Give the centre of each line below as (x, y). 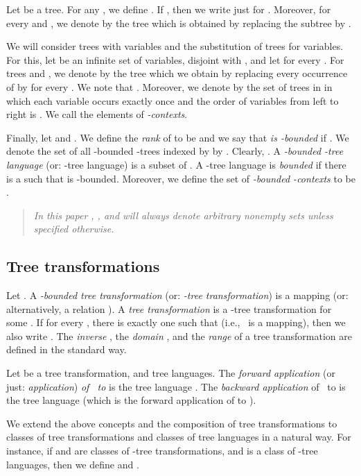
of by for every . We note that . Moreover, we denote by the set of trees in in (169, 86)
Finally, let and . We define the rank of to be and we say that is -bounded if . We (178, 137)
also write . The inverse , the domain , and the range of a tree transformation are (179, 335)
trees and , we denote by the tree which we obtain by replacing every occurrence (177, 73)
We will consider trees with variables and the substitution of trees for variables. (175, 46)
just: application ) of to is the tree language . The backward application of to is (176, 386)
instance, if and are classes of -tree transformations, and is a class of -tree (162, 451)
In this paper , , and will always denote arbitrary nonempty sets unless (183, 215)
